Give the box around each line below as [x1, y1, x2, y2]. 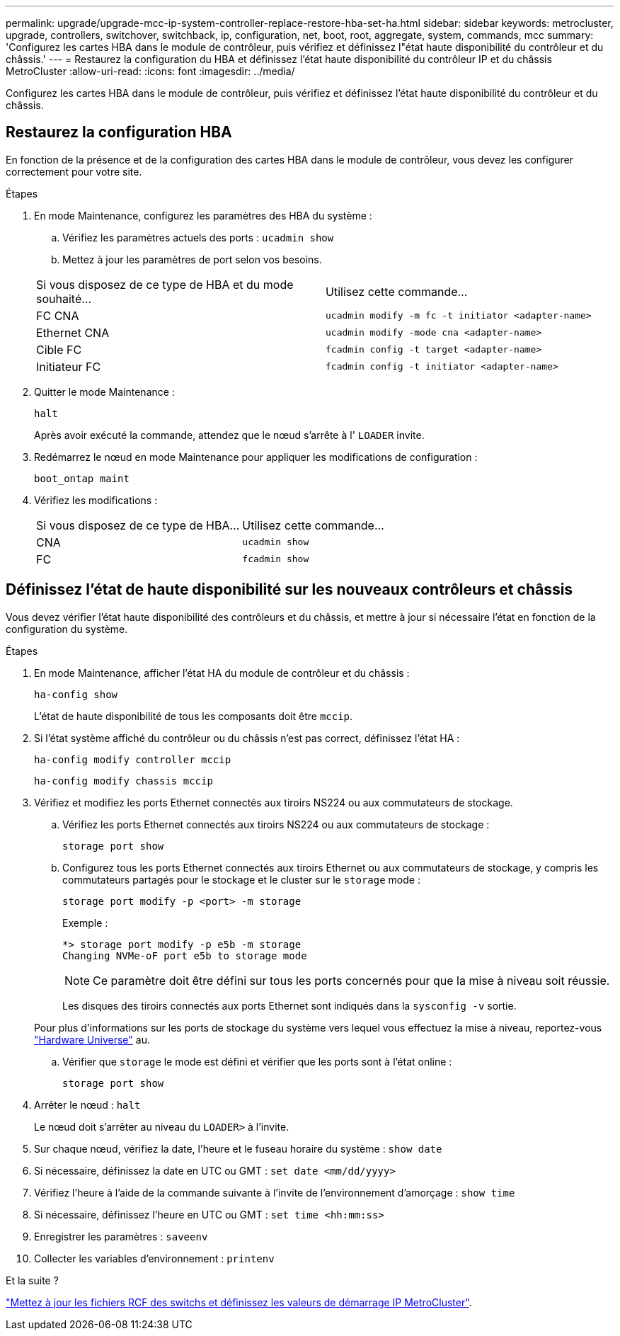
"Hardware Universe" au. [34, 1033, 150, 1046]
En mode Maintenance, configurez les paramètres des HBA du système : [34, 209, 372, 222]
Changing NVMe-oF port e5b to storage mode [62, 949, 307, 961]
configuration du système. [6, 622, 128, 635]
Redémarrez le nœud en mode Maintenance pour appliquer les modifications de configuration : [34, 450, 478, 463]
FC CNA [36, 308, 79, 323]
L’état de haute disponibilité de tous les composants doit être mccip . [34, 709, 353, 722]
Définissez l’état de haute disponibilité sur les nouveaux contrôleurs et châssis [6, 581, 573, 599]
